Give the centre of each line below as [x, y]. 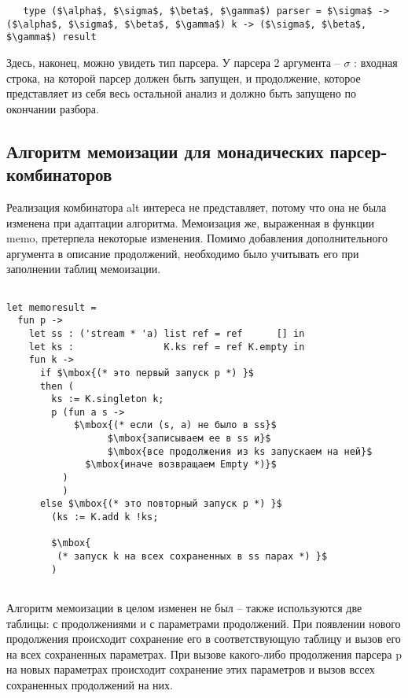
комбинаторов [59, 174]
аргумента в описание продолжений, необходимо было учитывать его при [183, 253]
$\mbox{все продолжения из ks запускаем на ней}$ [240, 451]
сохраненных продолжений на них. [90, 684]
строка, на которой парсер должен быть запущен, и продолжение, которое [184, 78]
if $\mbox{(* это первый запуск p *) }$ [147, 373]
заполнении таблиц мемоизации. [84, 269]
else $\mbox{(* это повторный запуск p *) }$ [161, 504]
